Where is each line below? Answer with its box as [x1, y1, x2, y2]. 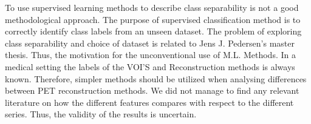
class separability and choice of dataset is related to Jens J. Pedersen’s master [5, 36, 295, 49]
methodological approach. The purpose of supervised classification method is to [5, 13, 301, 25]
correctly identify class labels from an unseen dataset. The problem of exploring [5, 25, 302, 38]
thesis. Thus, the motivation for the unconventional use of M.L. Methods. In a [5, 48, 296, 61]
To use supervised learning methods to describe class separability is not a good [5, 1, 299, 13]
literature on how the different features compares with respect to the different [5, 96, 294, 108]
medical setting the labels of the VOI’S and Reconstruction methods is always [5, 60, 295, 73]
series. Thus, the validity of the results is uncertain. [5, 108, 197, 120]
